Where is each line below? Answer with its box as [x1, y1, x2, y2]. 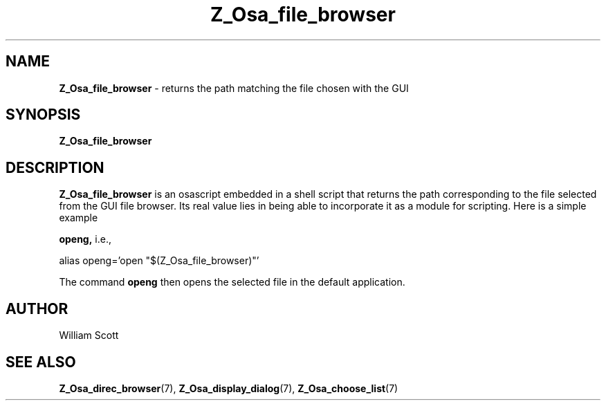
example [59, 212, 98, 224]
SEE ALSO [6, 353, 76, 371]
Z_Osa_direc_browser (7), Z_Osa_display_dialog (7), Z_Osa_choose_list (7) [59, 382, 398, 394]
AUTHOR [6, 299, 68, 317]
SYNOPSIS [6, 106, 81, 124]
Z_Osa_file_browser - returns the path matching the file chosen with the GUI [59, 82, 409, 94]
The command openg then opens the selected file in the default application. [59, 276, 405, 288]
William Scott [59, 329, 119, 342]
